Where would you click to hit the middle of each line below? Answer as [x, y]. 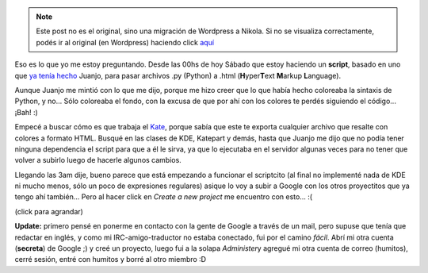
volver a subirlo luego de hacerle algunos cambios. [98, 160]
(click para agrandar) [49, 211]
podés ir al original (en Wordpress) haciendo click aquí [125, 42]
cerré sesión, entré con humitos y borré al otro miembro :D [110, 260]
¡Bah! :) [27, 112]
